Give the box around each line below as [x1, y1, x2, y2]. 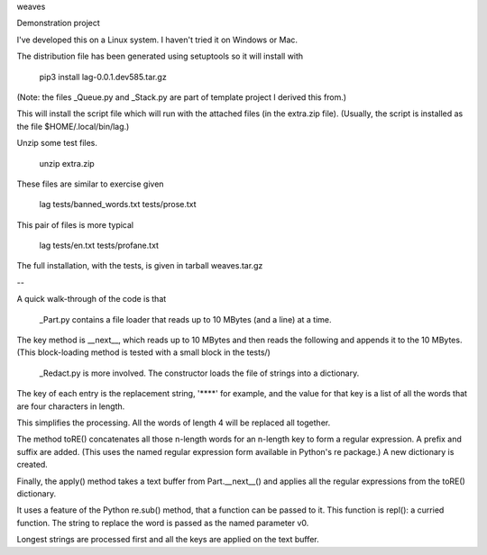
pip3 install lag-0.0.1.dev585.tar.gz [39, 71, 167, 82]
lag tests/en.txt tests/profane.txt [39, 240, 160, 251]
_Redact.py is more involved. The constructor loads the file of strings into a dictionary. [39, 368, 360, 378]
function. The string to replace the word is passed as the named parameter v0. [16, 517, 309, 528]
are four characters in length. [16, 401, 125, 412]
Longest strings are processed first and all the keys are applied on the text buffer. [16, 534, 319, 545]
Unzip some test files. [16, 138, 98, 149]
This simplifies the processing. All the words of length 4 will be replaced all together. [16, 417, 331, 428]
